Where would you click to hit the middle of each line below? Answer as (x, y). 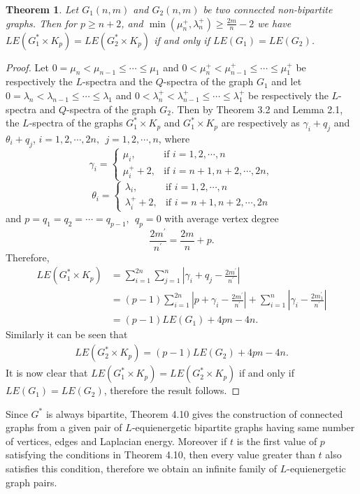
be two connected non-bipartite (268, 9)
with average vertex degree (222, 218)
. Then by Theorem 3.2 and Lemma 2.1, (257, 109)
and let (287, 81)
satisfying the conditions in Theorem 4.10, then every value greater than (160, 455)
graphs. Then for (41, 23)
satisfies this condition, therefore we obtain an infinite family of (142, 468)
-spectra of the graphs (76, 123)
